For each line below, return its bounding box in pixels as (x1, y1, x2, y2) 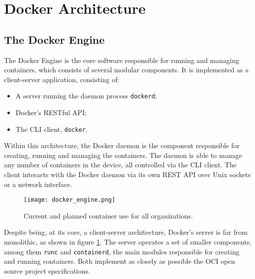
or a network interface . (4, 179, 72, 189)
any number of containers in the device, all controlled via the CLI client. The (4, 159, 237, 170)
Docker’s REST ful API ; (15, 107, 87, 118)
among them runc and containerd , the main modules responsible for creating (4, 246, 240, 256)
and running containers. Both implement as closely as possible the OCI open (4, 256, 235, 266)
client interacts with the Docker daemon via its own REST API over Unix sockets (4, 169, 251, 180)
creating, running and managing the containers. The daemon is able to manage (4, 150, 242, 160)
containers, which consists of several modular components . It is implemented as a (4, 64, 249, 75)
